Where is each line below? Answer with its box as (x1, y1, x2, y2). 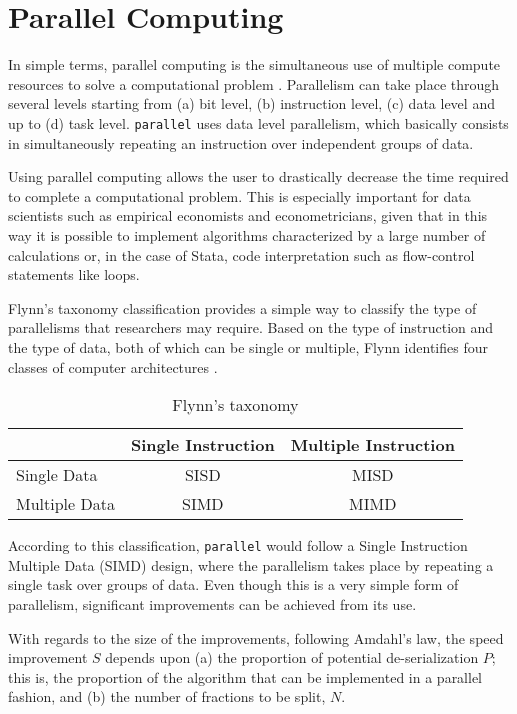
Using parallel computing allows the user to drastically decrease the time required (8, 166, 509, 187)
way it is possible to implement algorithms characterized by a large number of (8, 224, 486, 245)
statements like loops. (8, 264, 140, 285)
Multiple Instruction (290, 433, 455, 457)
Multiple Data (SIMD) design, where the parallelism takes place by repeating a (8, 554, 494, 575)
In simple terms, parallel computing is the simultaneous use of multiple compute (8, 54, 501, 75)
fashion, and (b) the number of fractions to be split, (8, 686, 326, 707)
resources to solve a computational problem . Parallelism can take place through (8, 73, 500, 94)
